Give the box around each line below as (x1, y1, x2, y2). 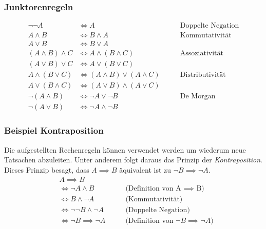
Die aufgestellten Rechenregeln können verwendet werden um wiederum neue (4, 144, 246, 155)
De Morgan (180, 93, 216, 100)
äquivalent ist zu (119, 164, 172, 175)
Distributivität (180, 71, 226, 79)
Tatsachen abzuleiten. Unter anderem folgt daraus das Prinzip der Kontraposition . (4, 154, 262, 165)
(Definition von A (125, 184, 181, 192)
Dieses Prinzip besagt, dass (4, 164, 89, 175)
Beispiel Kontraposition (4, 124, 104, 137)
